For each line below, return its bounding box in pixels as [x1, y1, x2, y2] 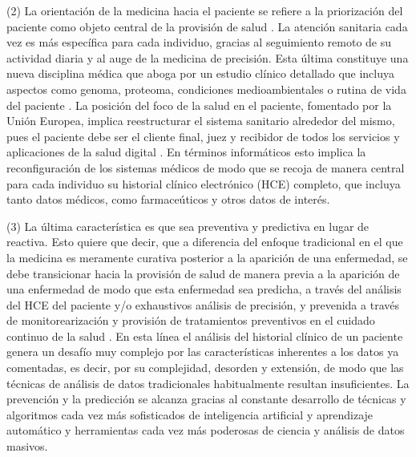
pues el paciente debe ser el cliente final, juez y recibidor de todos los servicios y [6, 127, 400, 144]
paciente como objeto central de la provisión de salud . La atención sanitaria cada [6, 18, 408, 34]
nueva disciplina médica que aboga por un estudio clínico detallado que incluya [6, 65, 395, 82]
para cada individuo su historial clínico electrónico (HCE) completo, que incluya [6, 175, 401, 192]
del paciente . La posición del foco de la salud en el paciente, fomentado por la [6, 96, 392, 113]
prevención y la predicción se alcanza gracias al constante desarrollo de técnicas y [6, 390, 406, 407]
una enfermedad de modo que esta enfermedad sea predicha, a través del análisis [6, 281, 402, 297]
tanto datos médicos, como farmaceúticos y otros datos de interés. [6, 191, 330, 208]
